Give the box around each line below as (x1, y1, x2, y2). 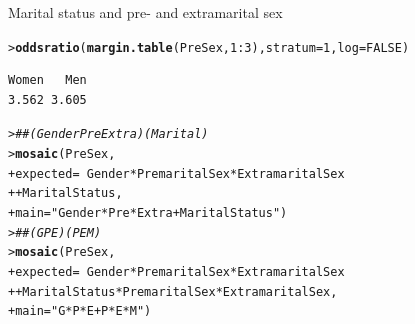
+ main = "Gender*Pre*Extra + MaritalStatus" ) (8, 206, 288, 221)
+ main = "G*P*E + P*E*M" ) (8, 304, 152, 319)
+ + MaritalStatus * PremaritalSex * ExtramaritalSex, (8, 284, 338, 299)
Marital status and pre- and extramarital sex (8, 2, 283, 22)
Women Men (8, 73, 87, 88)
